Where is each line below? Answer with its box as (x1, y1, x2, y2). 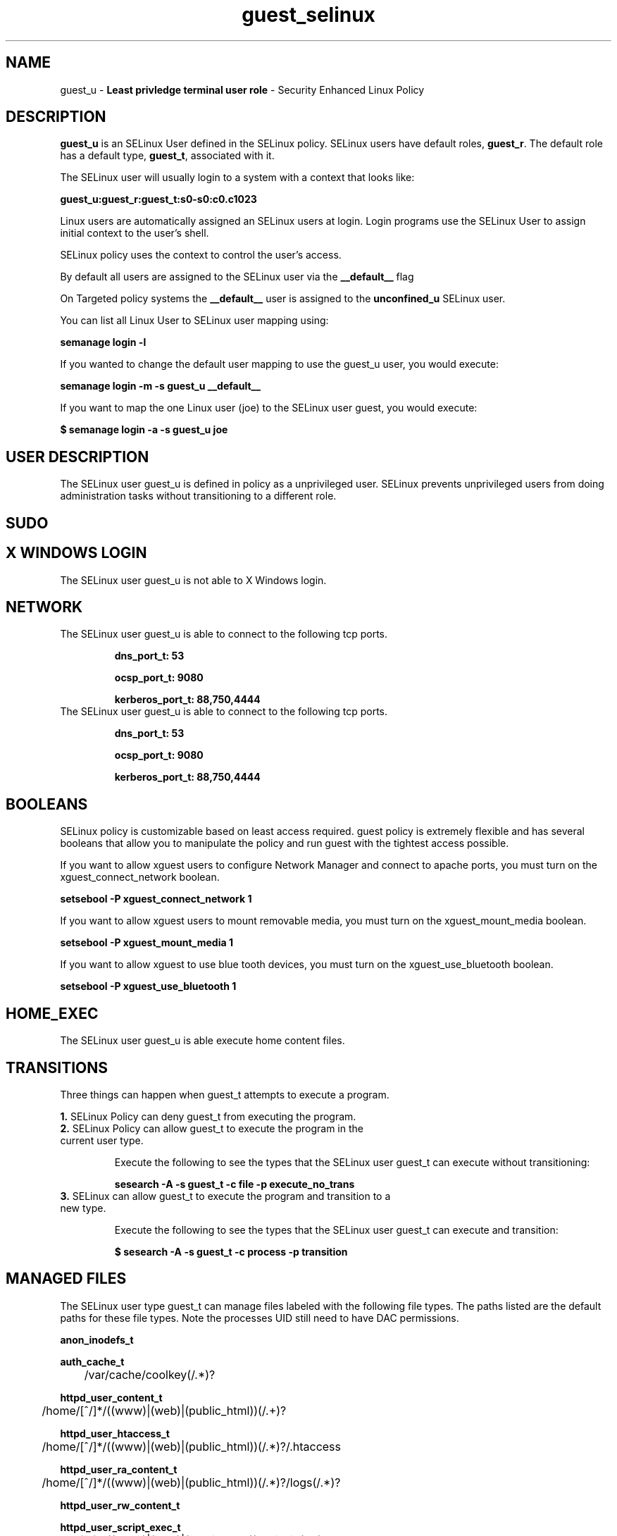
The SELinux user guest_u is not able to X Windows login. (60, 574, 327, 586)
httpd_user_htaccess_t (60, 1427, 170, 1439)
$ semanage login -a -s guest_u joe (60, 423, 228, 436)
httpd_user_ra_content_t (60, 1463, 177, 1475)
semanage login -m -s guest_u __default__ (60, 380, 261, 392)
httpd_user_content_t (60, 1391, 163, 1404)
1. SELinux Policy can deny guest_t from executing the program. (60, 1110, 356, 1122)
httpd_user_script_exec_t (60, 1520, 181, 1533)
